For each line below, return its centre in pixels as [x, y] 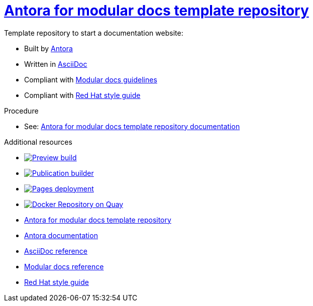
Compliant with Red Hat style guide [82, 95]
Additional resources [38, 142]
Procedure [21, 111]
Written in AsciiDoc [56, 64]
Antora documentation [61, 235]
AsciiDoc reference [56, 251]
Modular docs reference [64, 266]
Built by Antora [48, 48]
